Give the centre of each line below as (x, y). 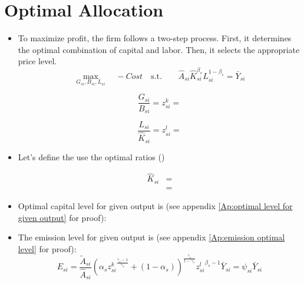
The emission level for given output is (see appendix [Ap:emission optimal (151, 237)
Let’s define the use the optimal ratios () (91, 156)
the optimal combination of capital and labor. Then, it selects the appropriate (159, 49)
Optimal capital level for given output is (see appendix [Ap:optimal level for (155, 205)
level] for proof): (47, 248)
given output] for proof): (62, 217)
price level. (37, 61)
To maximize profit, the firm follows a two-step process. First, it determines (155, 38)
